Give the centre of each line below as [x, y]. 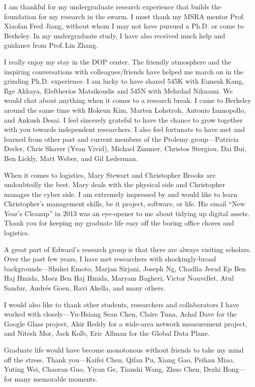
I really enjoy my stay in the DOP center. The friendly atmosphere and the [118, 61]
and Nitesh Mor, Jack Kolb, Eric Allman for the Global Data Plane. [107, 333]
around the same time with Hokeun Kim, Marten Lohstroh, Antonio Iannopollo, [125, 110]
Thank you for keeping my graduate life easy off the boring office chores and [119, 223]
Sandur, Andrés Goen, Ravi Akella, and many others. [85, 288]
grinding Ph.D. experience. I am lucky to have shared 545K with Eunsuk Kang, [124, 81]
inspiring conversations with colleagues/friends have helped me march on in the [124, 71]
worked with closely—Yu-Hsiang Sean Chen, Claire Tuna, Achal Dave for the [120, 314]
